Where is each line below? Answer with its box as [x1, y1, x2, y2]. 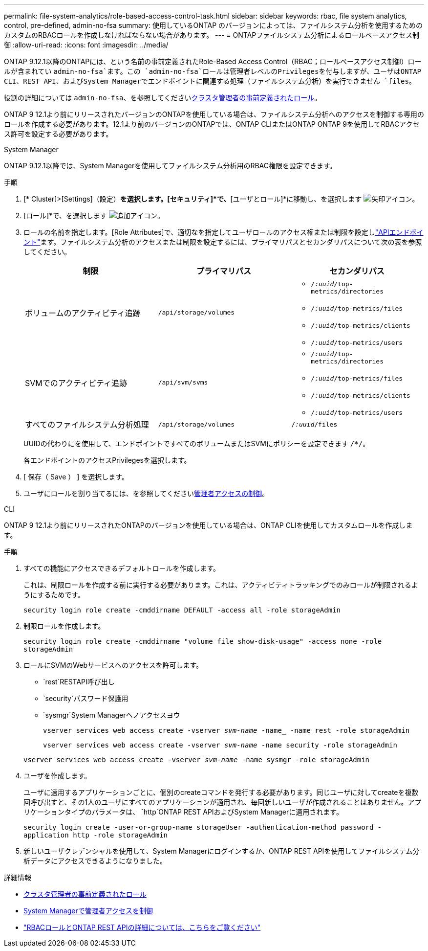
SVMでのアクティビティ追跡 [25, 378, 128, 388]
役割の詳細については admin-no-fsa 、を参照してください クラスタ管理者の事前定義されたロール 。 [4, 93, 321, 102]
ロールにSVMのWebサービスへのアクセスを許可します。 [23, 661, 203, 669]
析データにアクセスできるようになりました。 [23, 857, 167, 865]
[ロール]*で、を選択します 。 [23, 211, 164, 220]
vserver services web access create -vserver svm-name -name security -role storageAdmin [43, 741, 397, 749]
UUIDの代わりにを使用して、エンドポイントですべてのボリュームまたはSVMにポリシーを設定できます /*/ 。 [23, 439, 370, 448]
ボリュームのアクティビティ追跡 [25, 308, 141, 318]
